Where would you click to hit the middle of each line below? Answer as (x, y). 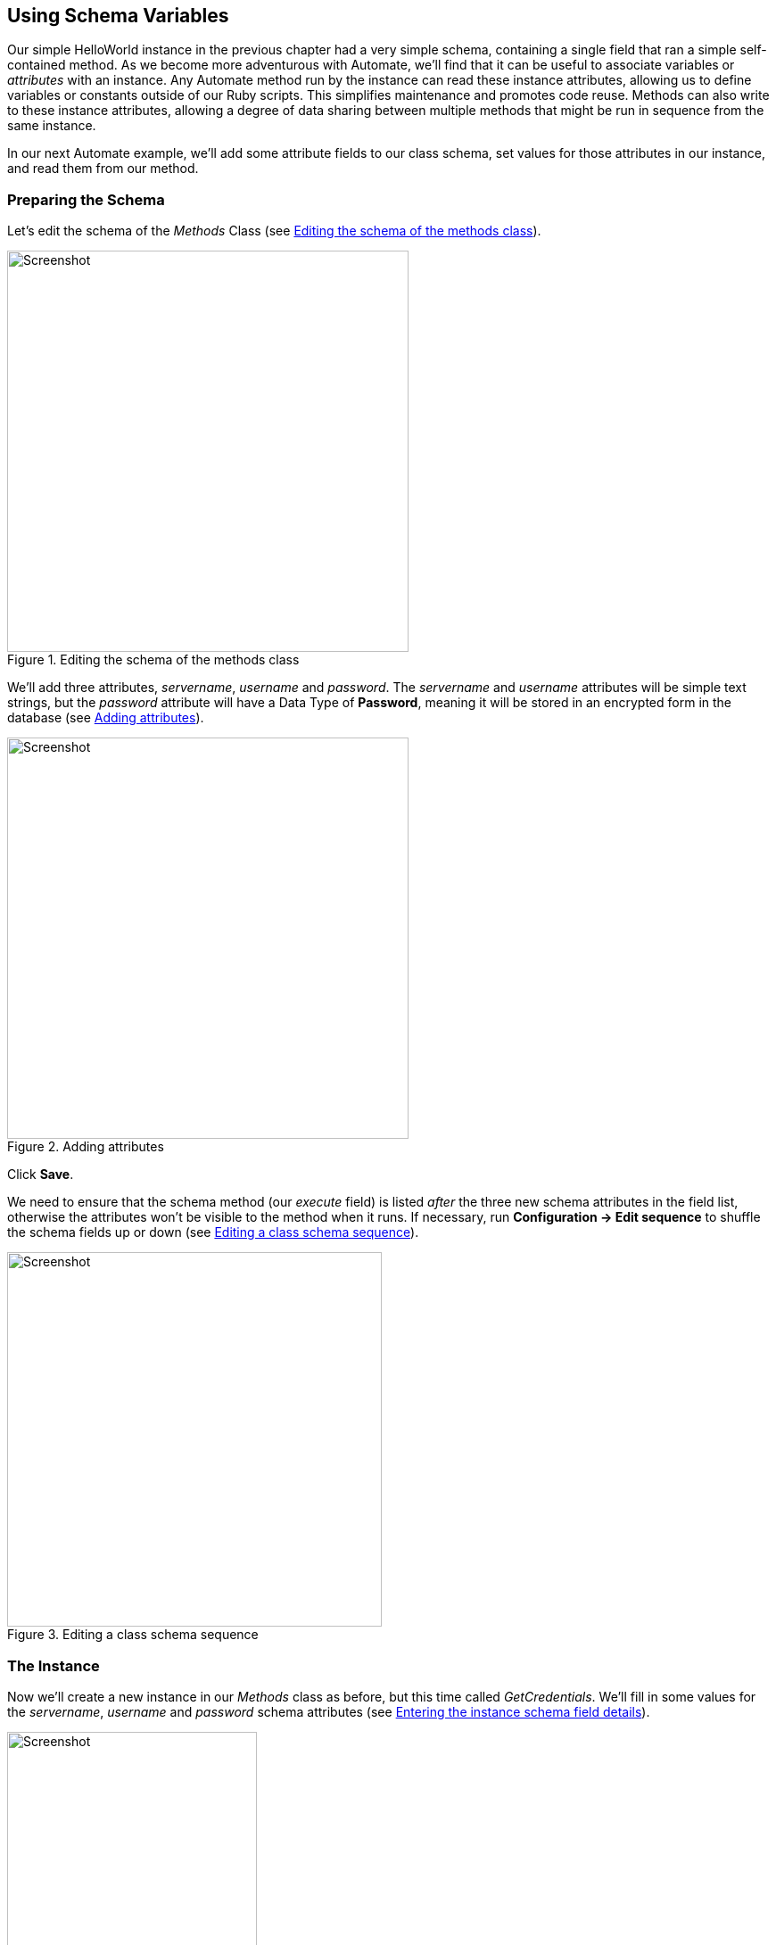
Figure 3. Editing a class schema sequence (133, 1635)
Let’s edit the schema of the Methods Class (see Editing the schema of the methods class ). (274, 231)
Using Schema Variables (118, 16)
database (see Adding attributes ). (106, 718)
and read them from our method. (103, 169)
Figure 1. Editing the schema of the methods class (153, 660)
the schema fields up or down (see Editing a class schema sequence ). (213, 1232)
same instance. (52, 126)
